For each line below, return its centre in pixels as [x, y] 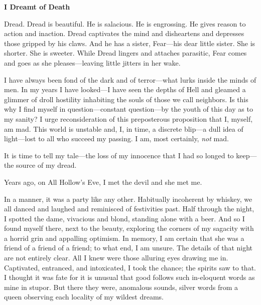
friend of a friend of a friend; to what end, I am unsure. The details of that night [128, 248]
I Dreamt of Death [37, 7]
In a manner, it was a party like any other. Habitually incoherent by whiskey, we [128, 199]
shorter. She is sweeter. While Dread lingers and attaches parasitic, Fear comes [125, 53]
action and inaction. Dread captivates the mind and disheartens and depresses [124, 33]
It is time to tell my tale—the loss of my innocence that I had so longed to [119, 155]
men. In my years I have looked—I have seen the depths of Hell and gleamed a [125, 89]
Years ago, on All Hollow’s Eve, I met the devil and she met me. [103, 182]
